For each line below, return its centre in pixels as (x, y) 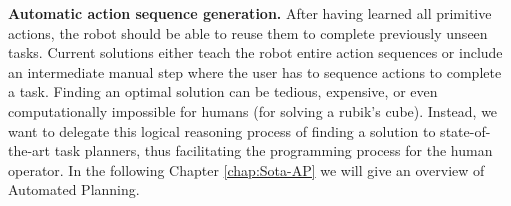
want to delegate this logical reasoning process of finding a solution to (222, 130)
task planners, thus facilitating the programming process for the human (273, 150)
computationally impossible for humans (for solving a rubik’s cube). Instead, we (253, 110)
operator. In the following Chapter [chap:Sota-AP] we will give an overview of (246, 169)
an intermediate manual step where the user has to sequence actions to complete (255, 71)
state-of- (465, 130)
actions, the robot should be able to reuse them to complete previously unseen (248, 32)
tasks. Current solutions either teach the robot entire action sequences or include (255, 52)
